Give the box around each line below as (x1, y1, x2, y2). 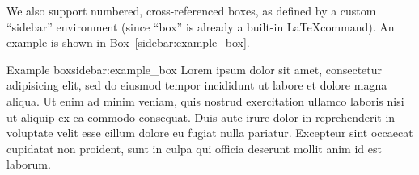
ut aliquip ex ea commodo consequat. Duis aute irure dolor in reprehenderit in (6, 108, 396, 125)
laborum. (6, 156, 51, 173)
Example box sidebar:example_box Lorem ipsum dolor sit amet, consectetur (6, 60, 383, 77)
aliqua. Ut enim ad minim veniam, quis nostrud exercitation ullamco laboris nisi (6, 92, 404, 109)
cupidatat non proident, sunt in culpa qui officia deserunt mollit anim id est (6, 140, 382, 156)
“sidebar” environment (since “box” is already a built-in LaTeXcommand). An (6, 18, 395, 35)
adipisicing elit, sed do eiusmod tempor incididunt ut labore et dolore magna (6, 77, 387, 94)
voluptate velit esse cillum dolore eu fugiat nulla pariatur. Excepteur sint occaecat (6, 124, 413, 141)
